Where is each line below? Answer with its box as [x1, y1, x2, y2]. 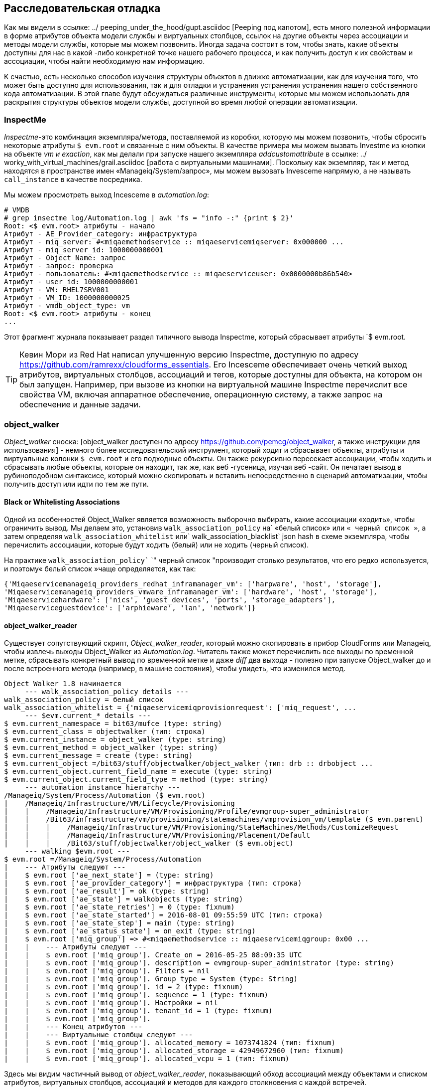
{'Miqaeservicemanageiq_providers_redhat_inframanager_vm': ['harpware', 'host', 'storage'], [4, 580, 382, 588]
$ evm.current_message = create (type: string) [4, 751, 193, 760]
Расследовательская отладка [4, 2, 161, 14]
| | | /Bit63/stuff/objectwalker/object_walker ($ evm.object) [4, 839, 294, 848]
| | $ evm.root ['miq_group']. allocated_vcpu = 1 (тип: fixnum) [4, 1055, 290, 1063]
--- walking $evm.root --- [25, 847, 130, 856]
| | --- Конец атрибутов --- [4, 1023, 143, 1031]
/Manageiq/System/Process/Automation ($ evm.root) [4, 791, 206, 800]
